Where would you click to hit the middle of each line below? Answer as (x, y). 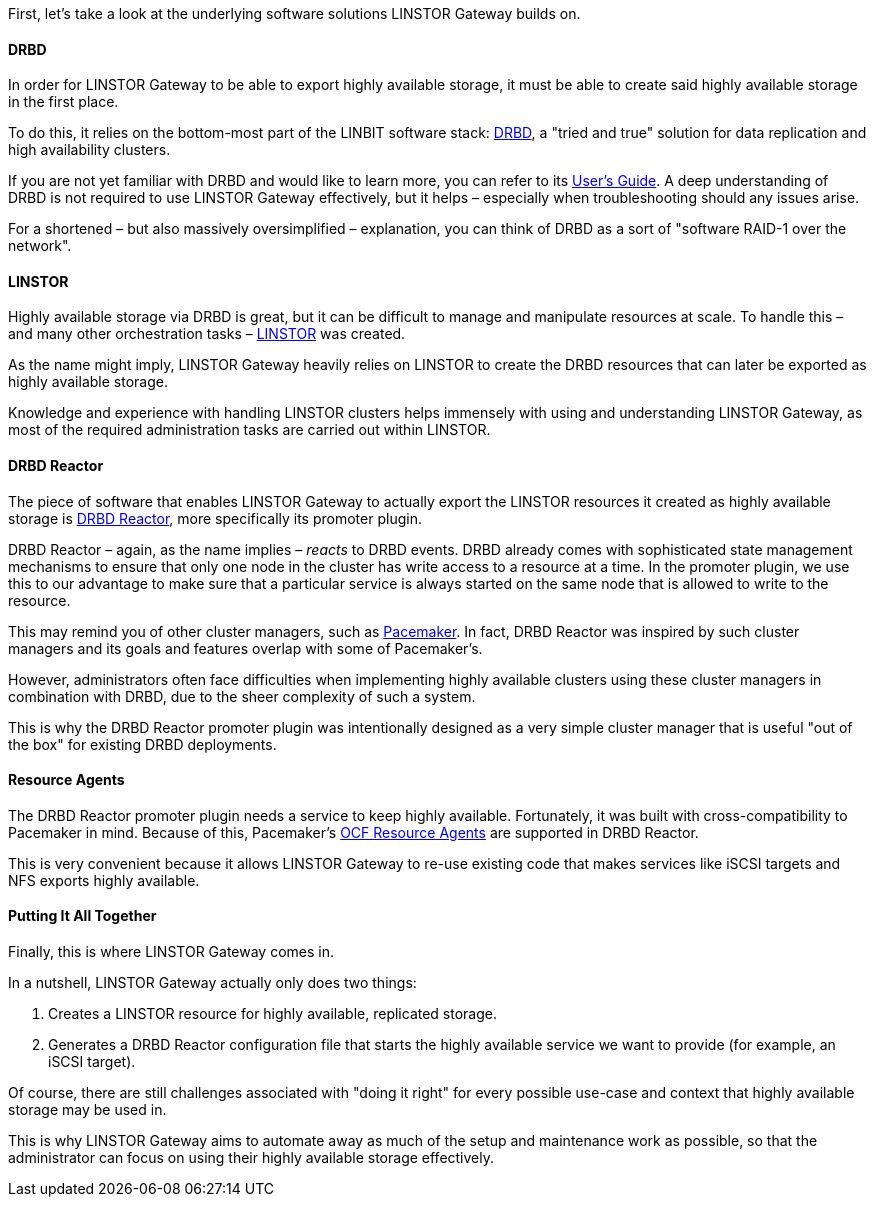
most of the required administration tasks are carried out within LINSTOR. (249, 430)
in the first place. (63, 102)
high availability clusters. (89, 150)
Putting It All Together (82, 916)
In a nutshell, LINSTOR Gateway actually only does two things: (212, 983)
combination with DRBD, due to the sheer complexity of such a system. (242, 696)
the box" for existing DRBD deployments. (142, 744)
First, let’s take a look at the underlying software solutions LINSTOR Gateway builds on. (294, 13)
